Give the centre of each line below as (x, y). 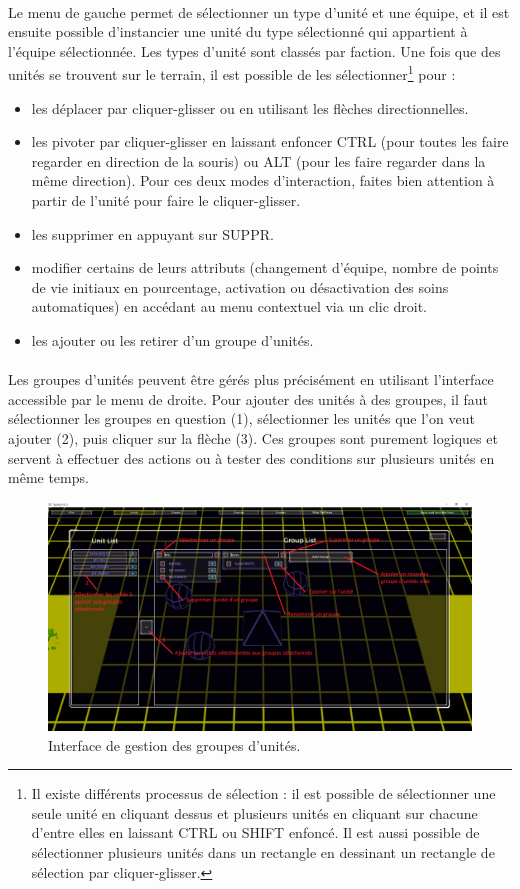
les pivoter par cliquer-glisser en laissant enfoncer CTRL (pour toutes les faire (270, 141)
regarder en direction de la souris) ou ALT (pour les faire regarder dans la (258, 160)
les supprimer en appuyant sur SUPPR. (152, 233)
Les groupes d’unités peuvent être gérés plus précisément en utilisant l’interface (251, 379)
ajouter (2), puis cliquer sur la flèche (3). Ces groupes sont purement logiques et (253, 437)
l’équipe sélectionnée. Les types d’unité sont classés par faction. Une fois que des (254, 50)
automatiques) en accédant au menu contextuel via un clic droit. (229, 306)
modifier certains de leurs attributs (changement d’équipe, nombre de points (265, 267)
